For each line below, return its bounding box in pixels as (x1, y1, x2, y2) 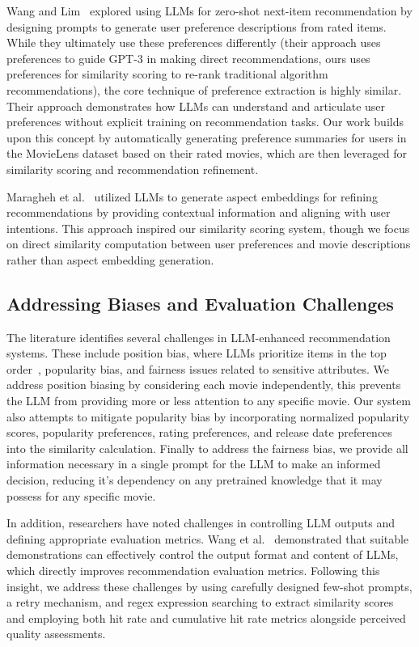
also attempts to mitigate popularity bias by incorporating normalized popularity (6, 408, 409, 425)
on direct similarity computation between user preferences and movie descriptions (6, 235, 411, 252)
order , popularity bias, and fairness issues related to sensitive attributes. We (6, 360, 390, 377)
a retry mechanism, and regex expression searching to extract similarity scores (6, 594, 394, 611)
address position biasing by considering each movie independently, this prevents (6, 376, 401, 393)
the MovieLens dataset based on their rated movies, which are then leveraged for (6, 145, 407, 162)
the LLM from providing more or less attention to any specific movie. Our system (6, 392, 411, 409)
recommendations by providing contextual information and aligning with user (6, 204, 391, 221)
